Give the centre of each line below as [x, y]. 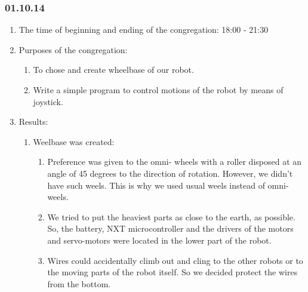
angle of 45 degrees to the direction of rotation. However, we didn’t [170, 173]
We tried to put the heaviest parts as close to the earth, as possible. [171, 216]
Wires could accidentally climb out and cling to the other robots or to [175, 260]
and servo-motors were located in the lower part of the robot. [159, 240]
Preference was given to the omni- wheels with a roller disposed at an [175, 162]
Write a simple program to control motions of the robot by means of [158, 90]
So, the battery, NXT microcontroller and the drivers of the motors [170, 228]
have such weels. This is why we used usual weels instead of [156, 185]
